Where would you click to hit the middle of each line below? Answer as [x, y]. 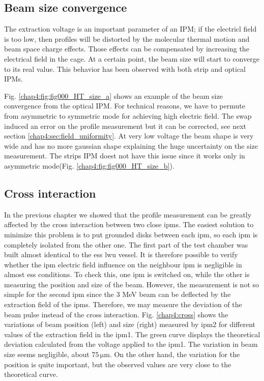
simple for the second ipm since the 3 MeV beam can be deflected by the [118, 294]
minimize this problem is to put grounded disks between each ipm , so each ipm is [131, 234]
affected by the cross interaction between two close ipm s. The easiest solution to [129, 224]
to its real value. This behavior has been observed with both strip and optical [125, 69]
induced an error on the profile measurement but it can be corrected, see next [125, 126]
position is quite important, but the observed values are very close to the [118, 364]
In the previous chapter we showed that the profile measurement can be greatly [128, 214]
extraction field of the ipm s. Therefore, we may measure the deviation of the [123, 304]
